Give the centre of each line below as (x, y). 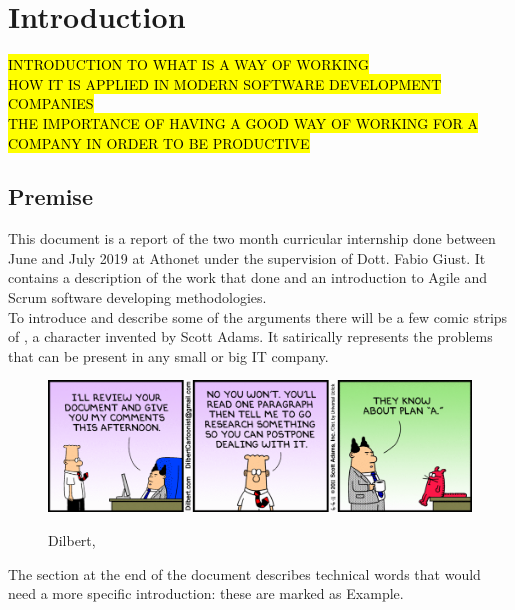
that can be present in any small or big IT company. (168, 355)
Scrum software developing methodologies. (137, 297)
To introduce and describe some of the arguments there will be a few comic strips (258, 316)
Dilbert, (72, 539)
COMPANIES (51, 103)
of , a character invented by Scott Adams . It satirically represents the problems (250, 336)
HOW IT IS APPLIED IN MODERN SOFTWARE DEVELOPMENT (225, 83)
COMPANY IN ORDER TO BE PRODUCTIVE (159, 142)
